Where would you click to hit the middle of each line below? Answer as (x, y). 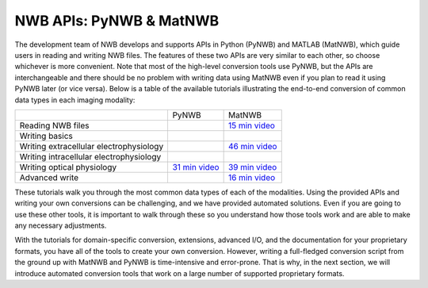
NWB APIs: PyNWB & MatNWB (117, 21)
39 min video (252, 167)
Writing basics (46, 136)
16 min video (252, 177)
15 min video (251, 125)
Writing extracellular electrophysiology (92, 146)
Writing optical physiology (68, 167)
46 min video (252, 146)
